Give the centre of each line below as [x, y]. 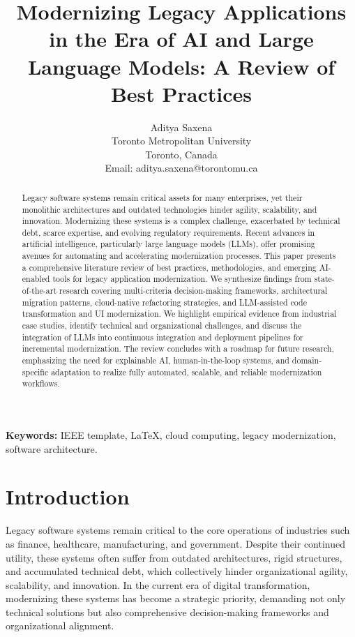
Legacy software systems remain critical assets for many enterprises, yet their [162, 197]
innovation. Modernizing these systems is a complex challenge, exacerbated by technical [181, 221]
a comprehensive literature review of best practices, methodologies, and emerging [169, 267]
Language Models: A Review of [181, 66]
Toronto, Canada [181, 154]
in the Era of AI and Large [181, 39]
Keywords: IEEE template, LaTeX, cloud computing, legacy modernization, [171, 435]
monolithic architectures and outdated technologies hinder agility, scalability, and [169, 209]
